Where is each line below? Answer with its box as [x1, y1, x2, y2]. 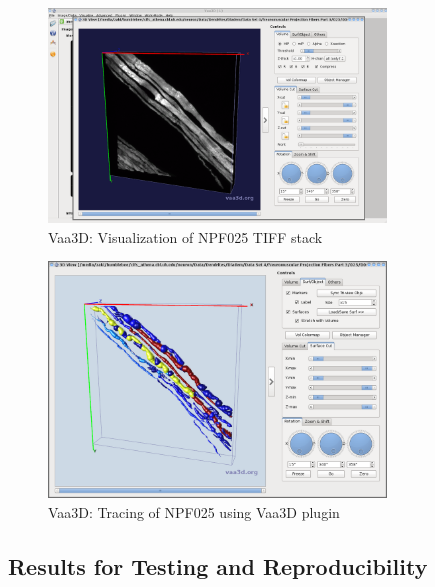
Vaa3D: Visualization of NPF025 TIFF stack [48, 226, 323, 247]
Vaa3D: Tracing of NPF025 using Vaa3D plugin [48, 501, 340, 522]
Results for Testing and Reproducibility [8, 550, 428, 581]
